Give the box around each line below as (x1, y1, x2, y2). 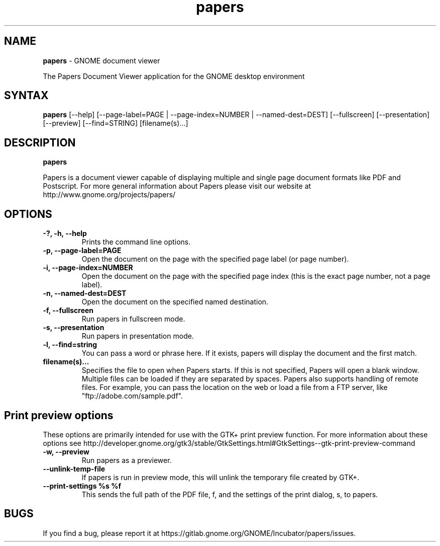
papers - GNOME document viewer (43, 56, 160, 65)
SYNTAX (4, 89, 49, 102)
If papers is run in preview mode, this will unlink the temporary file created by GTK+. (81, 473, 360, 482)
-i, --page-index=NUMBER (43, 263, 133, 272)
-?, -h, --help (43, 229, 87, 238)
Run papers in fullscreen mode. (81, 315, 185, 324)
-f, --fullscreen (43, 306, 94, 315)
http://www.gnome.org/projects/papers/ (43, 190, 176, 199)
